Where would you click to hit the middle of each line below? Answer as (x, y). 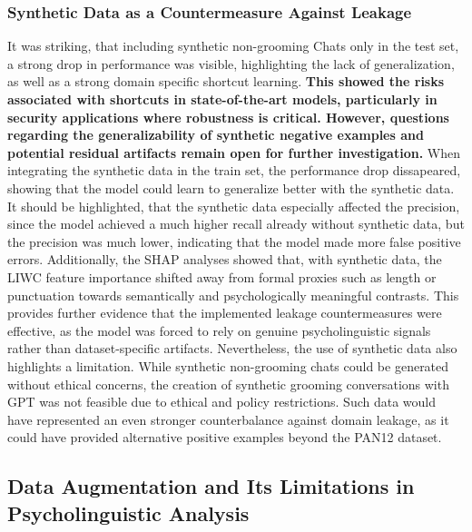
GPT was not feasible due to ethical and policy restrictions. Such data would (222, 402)
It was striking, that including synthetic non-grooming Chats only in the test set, (233, 46)
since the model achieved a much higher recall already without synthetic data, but (236, 224)
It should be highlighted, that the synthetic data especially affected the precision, (234, 206)
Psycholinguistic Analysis (128, 512)
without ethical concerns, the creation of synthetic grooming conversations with (228, 384)
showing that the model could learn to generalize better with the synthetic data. (231, 187)
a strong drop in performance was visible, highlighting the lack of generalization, (231, 63)
